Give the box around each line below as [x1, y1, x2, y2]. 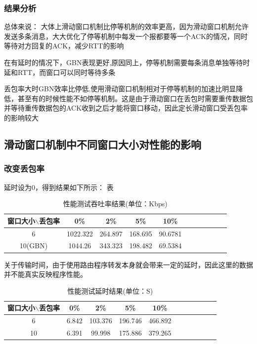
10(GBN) [19, 240, 48, 251]
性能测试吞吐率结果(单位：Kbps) [63, 198, 168, 209]
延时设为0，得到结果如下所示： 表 [4, 182, 114, 192]
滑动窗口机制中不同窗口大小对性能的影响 [4, 136, 201, 152]
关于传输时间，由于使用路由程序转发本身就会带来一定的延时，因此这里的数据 [4, 259, 253, 269]
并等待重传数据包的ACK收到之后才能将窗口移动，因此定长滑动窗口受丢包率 [4, 103, 248, 113]
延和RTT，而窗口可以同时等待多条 [4, 67, 116, 77]
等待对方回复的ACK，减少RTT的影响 [4, 40, 124, 51]
